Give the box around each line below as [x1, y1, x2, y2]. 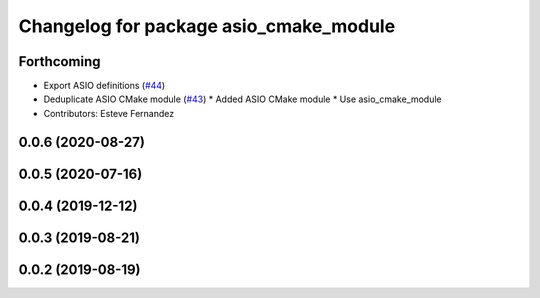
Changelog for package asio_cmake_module [18, 15, 396, 37]
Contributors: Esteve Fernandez [43, 107, 175, 119]
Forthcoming [18, 53, 101, 70]
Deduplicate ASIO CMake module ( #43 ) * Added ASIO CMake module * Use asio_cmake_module [43, 93, 442, 105]
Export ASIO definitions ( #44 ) [43, 80, 166, 92]
